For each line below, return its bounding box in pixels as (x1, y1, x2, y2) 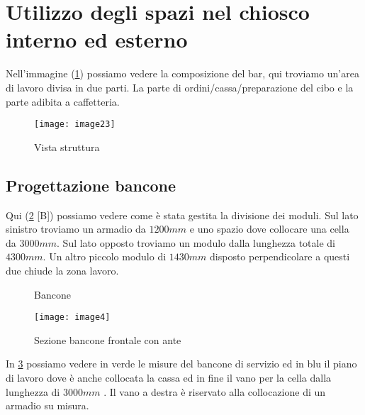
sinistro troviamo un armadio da (6, 221, 146, 236)
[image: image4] (34, 312, 111, 323)
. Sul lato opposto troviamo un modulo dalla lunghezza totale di (57, 235, 335, 250)
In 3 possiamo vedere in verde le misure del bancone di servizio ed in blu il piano (6, 356, 357, 371)
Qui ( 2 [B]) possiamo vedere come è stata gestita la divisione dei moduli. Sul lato (6, 207, 359, 222)
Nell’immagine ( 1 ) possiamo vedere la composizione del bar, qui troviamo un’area (6, 66, 359, 81)
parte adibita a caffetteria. (6, 94, 120, 109)
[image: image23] (34, 119, 116, 130)
